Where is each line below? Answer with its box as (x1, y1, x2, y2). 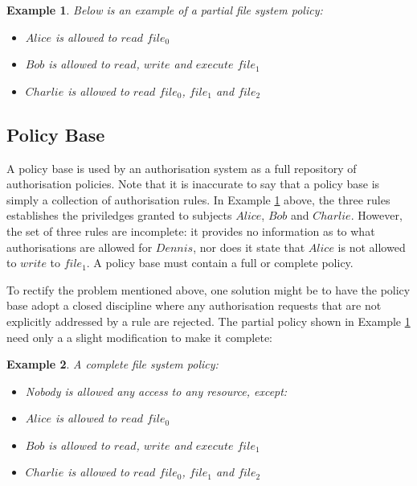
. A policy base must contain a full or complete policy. (86, 254, 354, 271)
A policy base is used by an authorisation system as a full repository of (6, 159, 357, 176)
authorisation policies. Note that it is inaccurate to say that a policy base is (6, 175, 380, 192)
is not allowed (337, 238, 406, 255)
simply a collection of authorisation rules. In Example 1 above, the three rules (6, 191, 390, 208)
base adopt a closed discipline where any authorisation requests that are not (6, 297, 382, 314)
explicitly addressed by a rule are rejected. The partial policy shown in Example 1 (6, 312, 411, 329)
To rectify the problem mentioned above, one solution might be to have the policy (6, 281, 411, 298)
